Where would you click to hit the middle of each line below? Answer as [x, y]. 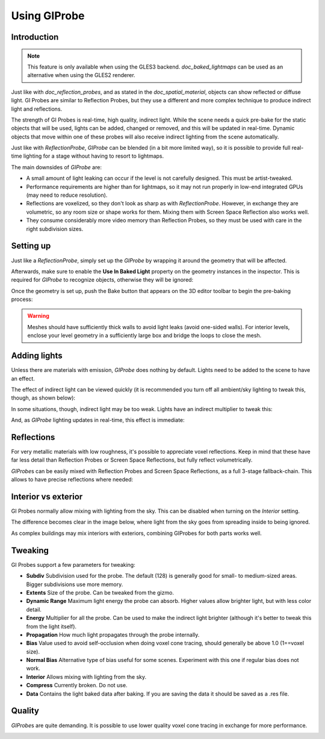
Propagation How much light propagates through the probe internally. [113, 634]
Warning [38, 316]
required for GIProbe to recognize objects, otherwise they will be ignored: [102, 280]
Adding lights [37, 356]
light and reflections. [37, 109]
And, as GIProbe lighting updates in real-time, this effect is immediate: [98, 420]
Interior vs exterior [47, 496]
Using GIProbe [48, 16]
